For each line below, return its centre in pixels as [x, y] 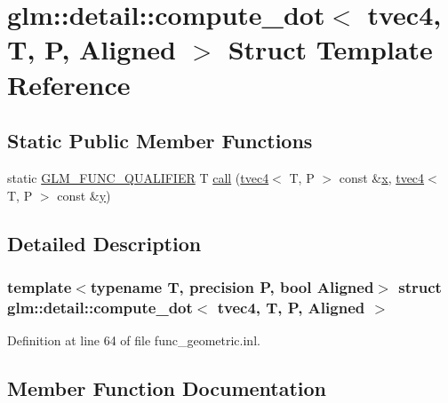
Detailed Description [104, 243]
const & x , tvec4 [382, 177]
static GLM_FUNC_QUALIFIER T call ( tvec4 [138, 177]
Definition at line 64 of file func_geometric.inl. [134, 340]
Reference [69, 84]
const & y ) [84, 195]
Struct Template [330, 49]
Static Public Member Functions [160, 141]
